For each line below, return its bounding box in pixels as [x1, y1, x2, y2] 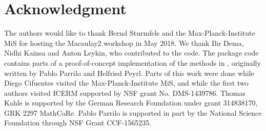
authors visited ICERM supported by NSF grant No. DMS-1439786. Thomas [4, 87, 246, 98]
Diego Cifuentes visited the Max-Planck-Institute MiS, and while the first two [4, 77, 249, 88]
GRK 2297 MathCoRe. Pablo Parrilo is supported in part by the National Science [4, 107, 262, 118]
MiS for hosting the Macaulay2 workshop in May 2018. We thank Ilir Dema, [4, 37, 244, 48]
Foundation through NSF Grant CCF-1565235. [4, 117, 152, 128]
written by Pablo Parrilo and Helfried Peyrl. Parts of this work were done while [4, 67, 254, 78]
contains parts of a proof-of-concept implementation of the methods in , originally [4, 57, 261, 68]
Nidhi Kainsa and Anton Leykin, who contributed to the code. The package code [4, 47, 259, 58]
